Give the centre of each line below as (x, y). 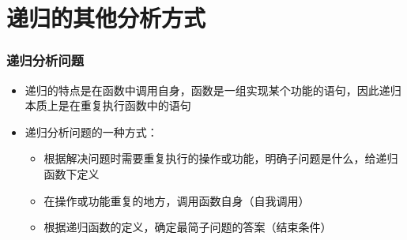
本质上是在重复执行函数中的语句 (108, 105)
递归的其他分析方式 (106, 18)
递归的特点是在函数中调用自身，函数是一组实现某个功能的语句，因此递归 (213, 90)
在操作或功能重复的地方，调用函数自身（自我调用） (177, 200)
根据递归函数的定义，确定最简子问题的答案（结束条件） (188, 227)
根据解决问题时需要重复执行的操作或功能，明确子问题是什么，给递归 (221, 158)
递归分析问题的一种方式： (91, 131)
